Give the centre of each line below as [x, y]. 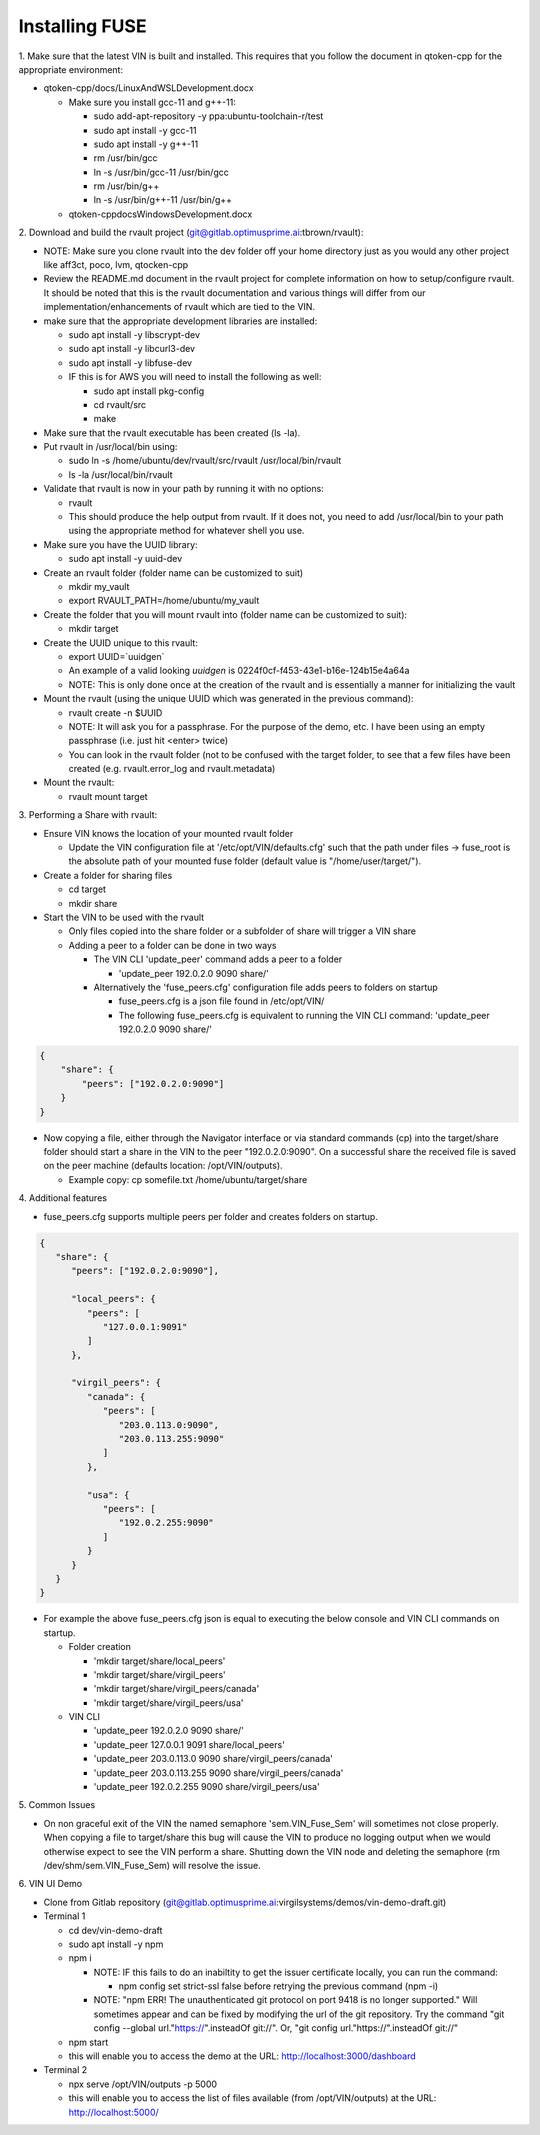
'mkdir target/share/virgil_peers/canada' [176, 1689]
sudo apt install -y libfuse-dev [130, 362]
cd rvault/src [120, 404]
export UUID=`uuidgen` [116, 656]
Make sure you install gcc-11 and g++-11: [152, 102]
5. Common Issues [57, 1805]
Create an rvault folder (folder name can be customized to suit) [173, 572]
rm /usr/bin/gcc [126, 158]
